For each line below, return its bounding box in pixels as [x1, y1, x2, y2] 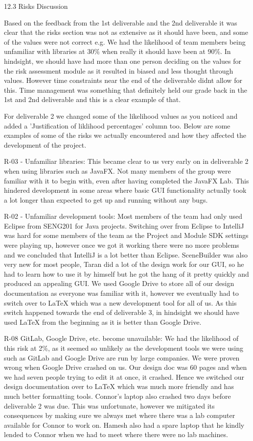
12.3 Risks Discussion [4, 1, 68, 11]
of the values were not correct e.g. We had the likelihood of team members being [4, 36, 246, 47]
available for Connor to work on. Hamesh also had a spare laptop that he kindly [4, 419, 245, 430]
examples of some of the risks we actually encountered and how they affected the [4, 130, 246, 140]
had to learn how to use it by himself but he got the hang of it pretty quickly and [4, 268, 249, 279]
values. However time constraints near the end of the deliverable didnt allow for [4, 75, 242, 85]
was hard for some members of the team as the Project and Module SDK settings [4, 230, 249, 240]
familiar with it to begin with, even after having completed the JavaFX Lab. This [4, 175, 249, 185]
